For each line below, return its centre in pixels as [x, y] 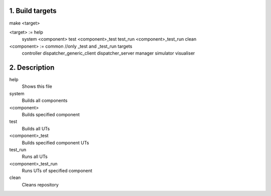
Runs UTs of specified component [57, 171]
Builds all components [45, 101]
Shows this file [37, 86]
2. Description [32, 67]
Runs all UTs [35, 157]
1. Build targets [33, 11]
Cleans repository [40, 184]
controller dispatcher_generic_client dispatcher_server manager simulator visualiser [108, 53]
